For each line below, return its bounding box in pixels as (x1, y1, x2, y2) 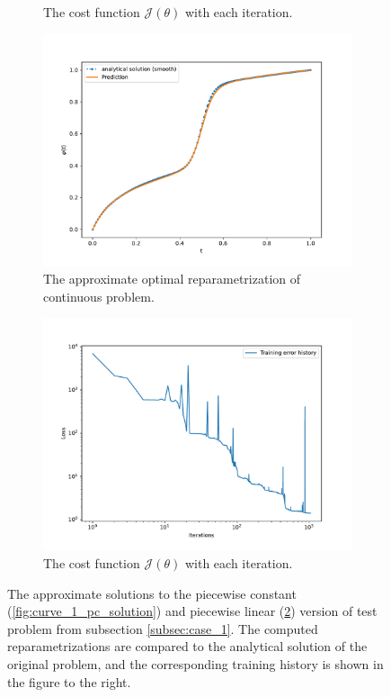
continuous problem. (43, 286, 155, 305)
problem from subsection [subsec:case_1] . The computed (7, 619, 318, 638)
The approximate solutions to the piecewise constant (7, 584, 297, 602)
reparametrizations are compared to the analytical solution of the (7, 637, 368, 656)
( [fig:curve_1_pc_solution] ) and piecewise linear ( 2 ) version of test (7, 602, 378, 620)
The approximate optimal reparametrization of (43, 269, 301, 288)
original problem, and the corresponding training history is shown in (7, 654, 384, 673)
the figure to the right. (7, 672, 131, 691)
